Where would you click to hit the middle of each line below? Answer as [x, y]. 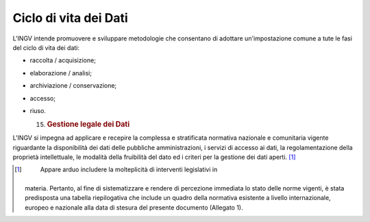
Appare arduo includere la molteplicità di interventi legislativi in [129, 170]
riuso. [38, 110]
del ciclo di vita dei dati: [46, 47]
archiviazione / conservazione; [73, 86]
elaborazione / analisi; [61, 73]
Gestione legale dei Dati [88, 125]
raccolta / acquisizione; [63, 60]
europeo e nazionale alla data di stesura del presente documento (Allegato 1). [134, 207]
